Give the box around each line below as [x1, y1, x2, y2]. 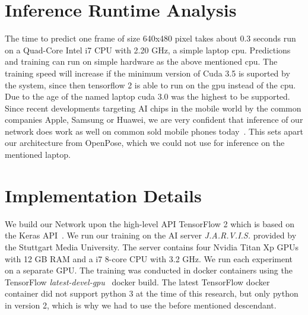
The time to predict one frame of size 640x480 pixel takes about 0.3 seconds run [5, 32, 296, 44]
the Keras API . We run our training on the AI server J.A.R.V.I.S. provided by [5, 229, 297, 241]
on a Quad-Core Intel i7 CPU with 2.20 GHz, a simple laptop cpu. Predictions [5, 43, 291, 56]
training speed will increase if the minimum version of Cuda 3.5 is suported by [5, 66, 290, 79]
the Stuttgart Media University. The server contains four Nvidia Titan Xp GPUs [5, 240, 299, 253]
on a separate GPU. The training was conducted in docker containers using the [5, 264, 293, 276]
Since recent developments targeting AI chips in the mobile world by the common [5, 101, 301, 114]
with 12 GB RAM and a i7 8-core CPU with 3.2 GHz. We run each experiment [5, 252, 293, 265]
